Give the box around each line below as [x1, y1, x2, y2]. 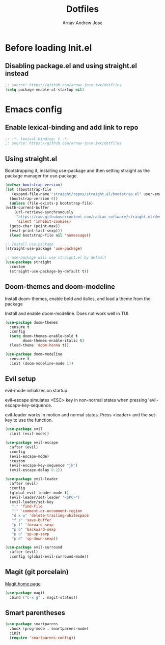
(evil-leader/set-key [9, 499, 54, 505]
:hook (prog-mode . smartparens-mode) [9, 626, 89, 631]
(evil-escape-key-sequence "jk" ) [9, 463, 78, 468]
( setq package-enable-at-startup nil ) [5, 87, 84, 92]
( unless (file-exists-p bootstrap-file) [9, 201, 93, 205]
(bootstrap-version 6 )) [9, 196, 58, 201]
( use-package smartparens [5, 622, 58, 627]
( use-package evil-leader [5, 476, 58, 481]
